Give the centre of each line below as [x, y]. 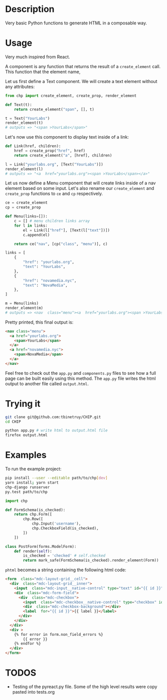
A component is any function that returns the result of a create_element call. [83, 66]
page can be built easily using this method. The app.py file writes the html [81, 378]
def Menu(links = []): [27, 217]
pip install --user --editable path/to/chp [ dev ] [56, 478]
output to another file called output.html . [47, 383]
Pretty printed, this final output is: [39, 322]
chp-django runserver [28, 487]
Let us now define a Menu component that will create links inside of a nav [81, 183]
